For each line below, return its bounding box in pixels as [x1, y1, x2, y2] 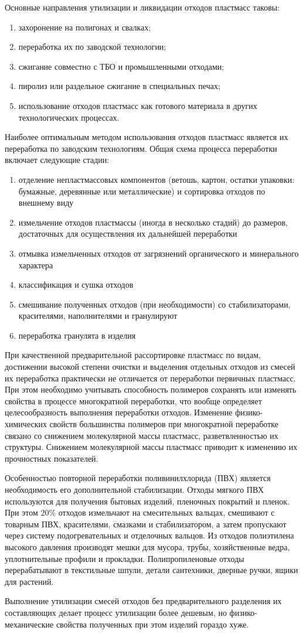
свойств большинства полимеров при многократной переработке [49, 418, 278, 430]
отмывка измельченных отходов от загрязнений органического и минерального [18, 247, 299, 259]
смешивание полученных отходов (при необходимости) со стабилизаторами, [18, 298, 291, 310]
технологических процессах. [18, 111, 120, 123]
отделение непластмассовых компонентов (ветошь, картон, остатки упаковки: [18, 173, 295, 185]
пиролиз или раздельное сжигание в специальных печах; [18, 80, 220, 92]
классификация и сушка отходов [18, 278, 134, 291]
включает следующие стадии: [5, 154, 110, 166]
